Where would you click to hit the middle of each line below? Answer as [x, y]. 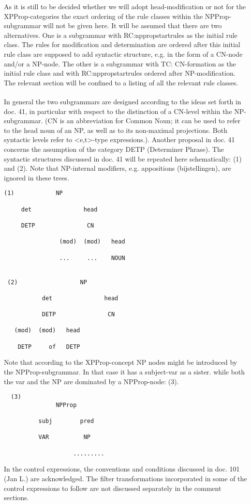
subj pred [66, 421]
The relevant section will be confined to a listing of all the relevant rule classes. [121, 82]
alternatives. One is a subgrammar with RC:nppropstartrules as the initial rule [121, 35]
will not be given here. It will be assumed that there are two [133, 25]
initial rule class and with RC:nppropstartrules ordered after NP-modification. [120, 73]
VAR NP [64, 437]
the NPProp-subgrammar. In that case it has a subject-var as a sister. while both [125, 372]
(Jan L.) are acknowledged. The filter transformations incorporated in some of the [125, 479]
